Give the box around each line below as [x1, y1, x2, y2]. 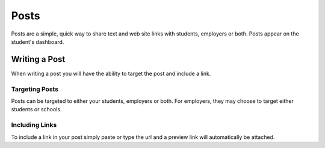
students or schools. [11, 106, 62, 113]
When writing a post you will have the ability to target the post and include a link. [11, 70, 211, 77]
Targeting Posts [11, 85, 59, 93]
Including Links [11, 121, 57, 129]
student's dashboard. [11, 38, 64, 45]
